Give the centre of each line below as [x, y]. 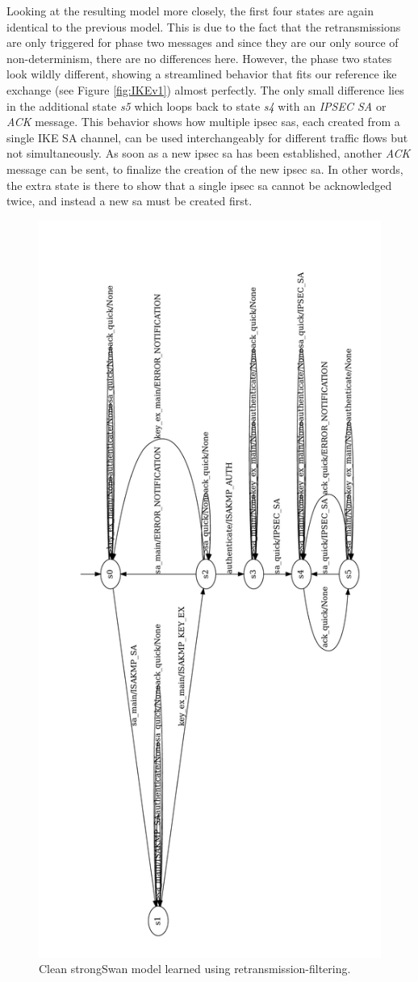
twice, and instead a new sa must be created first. [130, 201]
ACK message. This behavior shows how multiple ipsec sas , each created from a [203, 122]
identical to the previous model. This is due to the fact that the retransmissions [204, 26]
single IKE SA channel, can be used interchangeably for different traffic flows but [207, 137]
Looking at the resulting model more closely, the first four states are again [190, 11]
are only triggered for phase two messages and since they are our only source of [203, 42]
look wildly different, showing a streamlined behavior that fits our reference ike [202, 74]
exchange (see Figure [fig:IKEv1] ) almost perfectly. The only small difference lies [205, 89]
